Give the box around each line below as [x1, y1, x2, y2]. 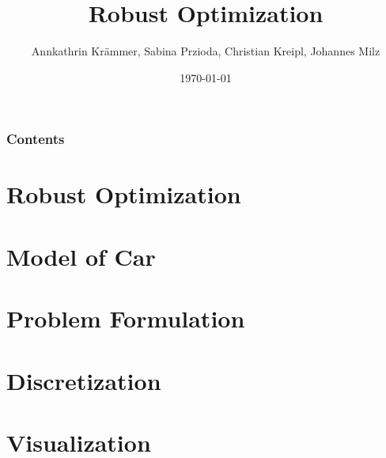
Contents [6, 129, 65, 149]
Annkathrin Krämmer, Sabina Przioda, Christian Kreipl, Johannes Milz [31, 43, 380, 59]
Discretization [6, 364, 161, 396]
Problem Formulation [6, 302, 245, 335]
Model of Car [6, 240, 156, 272]
